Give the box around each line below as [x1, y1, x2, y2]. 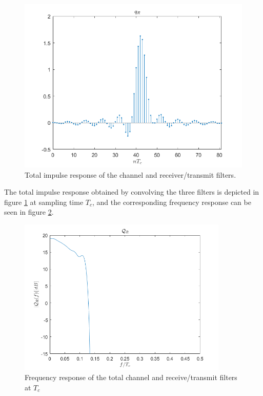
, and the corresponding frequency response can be [92, 196, 251, 207]
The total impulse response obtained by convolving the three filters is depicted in [4, 186, 259, 197]
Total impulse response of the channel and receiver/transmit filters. [25, 169, 236, 180]
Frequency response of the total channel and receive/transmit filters [25, 372, 237, 383]
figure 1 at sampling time [4, 196, 84, 207]
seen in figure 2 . [4, 206, 54, 217]
